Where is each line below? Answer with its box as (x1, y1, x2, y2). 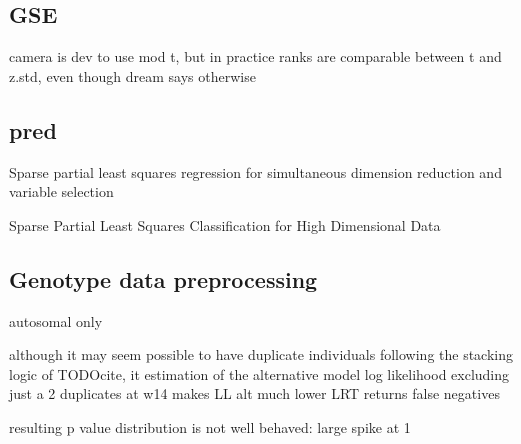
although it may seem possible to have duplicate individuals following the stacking (9, 344, 514, 365)
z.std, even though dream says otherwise (9, 65, 256, 86)
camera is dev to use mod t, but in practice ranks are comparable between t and (9, 46, 502, 67)
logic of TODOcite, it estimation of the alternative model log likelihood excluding (9, 363, 510, 384)
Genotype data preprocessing (9, 263, 318, 294)
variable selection (9, 181, 114, 202)
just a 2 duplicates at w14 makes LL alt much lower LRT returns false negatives (9, 383, 500, 404)
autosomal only (9, 310, 103, 331)
